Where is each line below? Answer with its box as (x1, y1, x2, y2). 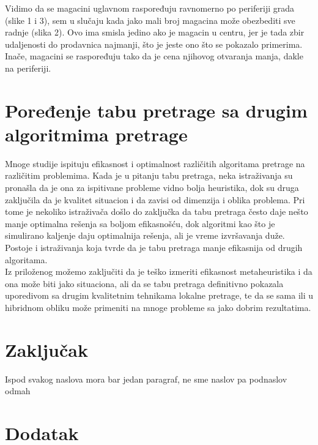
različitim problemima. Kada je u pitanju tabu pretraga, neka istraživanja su (5, 169, 293, 182)
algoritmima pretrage (5, 121, 188, 146)
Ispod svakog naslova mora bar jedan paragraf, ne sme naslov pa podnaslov (5, 372, 287, 385)
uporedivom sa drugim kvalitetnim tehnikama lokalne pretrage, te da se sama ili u (5, 289, 313, 302)
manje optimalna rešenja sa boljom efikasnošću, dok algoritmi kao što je (5, 217, 275, 230)
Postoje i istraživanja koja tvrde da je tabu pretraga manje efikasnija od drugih (5, 241, 303, 254)
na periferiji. (5, 61, 51, 74)
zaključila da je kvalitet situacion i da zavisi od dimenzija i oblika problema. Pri (5, 193, 305, 206)
